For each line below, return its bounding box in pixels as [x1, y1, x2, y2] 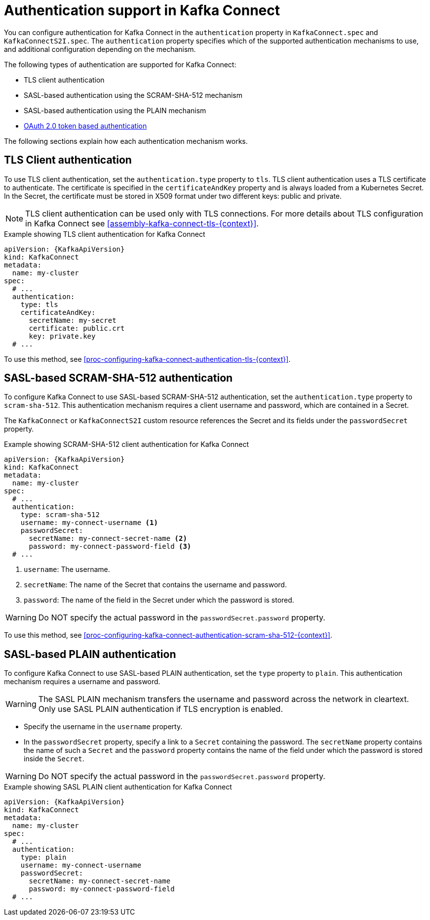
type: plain [20, 853, 67, 862]
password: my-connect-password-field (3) [29, 542, 192, 551]
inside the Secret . [24, 754, 84, 763]
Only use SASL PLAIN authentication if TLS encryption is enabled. [38, 704, 283, 714]
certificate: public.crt [29, 324, 125, 332]
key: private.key [29, 332, 96, 340]
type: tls [20, 300, 58, 308]
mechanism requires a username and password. [4, 677, 160, 686]
